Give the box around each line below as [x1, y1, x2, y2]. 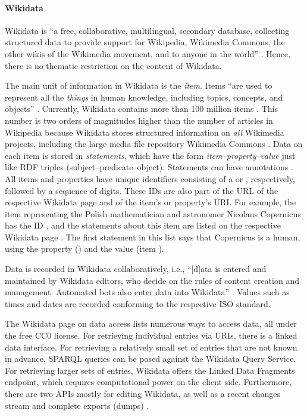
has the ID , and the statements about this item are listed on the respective [5, 219, 281, 232]
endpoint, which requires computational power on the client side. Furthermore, [5, 376, 292, 388]
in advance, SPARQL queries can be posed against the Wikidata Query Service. [5, 352, 296, 365]
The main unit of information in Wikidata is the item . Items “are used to [5, 79, 272, 92]
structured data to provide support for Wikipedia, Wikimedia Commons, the [5, 36, 285, 48]
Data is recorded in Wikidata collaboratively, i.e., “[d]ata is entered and [5, 262, 267, 275]
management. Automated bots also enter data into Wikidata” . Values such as [5, 286, 290, 298]
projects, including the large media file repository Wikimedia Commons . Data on [5, 137, 303, 150]
